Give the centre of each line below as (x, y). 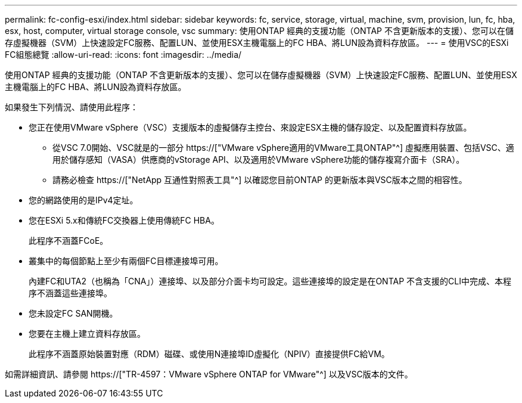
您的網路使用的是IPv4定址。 (83, 200)
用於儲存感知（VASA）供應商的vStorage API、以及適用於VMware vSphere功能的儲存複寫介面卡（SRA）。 (259, 159)
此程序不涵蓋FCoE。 (69, 241)
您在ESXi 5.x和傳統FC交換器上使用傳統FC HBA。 (124, 220)
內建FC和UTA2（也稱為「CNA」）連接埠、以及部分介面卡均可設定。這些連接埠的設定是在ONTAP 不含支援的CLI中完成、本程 (270, 281)
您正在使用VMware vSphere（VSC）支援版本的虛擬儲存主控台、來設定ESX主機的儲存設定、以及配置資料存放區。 (250, 127)
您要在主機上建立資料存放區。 (87, 334)
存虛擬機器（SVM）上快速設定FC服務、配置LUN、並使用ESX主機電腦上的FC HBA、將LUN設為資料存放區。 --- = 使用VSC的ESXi (257, 43)
